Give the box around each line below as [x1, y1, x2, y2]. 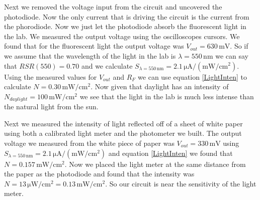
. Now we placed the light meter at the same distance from [64, 158, 246, 169]
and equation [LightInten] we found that [108, 147, 233, 158]
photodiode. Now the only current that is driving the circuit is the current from [4, 11, 249, 22]
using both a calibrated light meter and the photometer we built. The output [4, 128, 242, 138]
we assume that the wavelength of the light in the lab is [4, 50, 176, 61]
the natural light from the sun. [4, 101, 99, 112]
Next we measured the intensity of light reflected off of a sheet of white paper [4, 118, 243, 128]
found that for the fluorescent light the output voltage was [4, 41, 184, 51]
